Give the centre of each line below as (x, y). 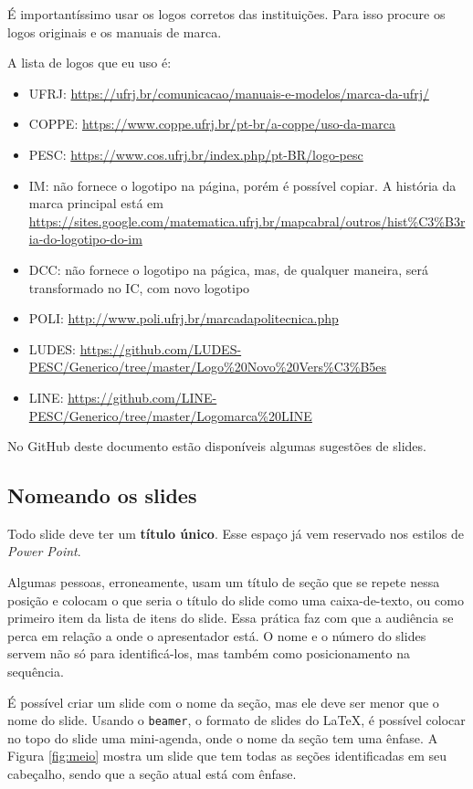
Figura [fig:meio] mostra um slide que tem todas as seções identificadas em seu (227, 756)
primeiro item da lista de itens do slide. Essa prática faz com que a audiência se (231, 618)
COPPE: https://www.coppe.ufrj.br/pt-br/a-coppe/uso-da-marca (212, 124)
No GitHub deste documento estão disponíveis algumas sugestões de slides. (217, 446)
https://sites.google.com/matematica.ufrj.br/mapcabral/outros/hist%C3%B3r (247, 221)
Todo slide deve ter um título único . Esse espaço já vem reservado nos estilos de (236, 533)
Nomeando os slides (102, 495)
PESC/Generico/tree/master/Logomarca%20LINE (170, 415)
